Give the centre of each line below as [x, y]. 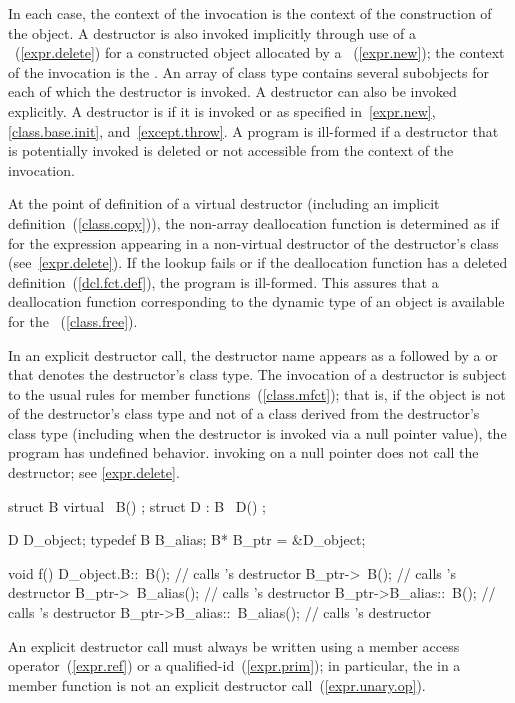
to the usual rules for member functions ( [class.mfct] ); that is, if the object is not [257, 393]
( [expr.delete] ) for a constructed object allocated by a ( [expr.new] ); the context [259, 52]
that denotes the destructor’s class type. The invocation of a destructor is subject [257, 374]
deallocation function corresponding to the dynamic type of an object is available [256, 301]
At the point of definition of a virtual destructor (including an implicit [224, 203]
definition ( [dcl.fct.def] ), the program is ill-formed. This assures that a [223, 281]
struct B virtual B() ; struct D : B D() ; [137, 505]
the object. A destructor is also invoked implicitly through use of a [212, 32]
